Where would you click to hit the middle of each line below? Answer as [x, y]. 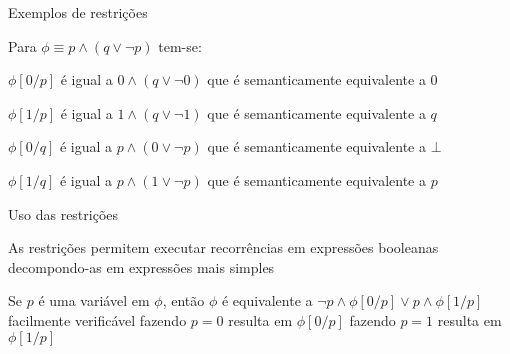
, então [183, 300]
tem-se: [180, 45]
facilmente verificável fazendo [97, 319]
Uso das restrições [63, 213]
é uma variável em [94, 300]
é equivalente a [267, 300]
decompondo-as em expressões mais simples [141, 266]
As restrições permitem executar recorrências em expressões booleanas [223, 247]
